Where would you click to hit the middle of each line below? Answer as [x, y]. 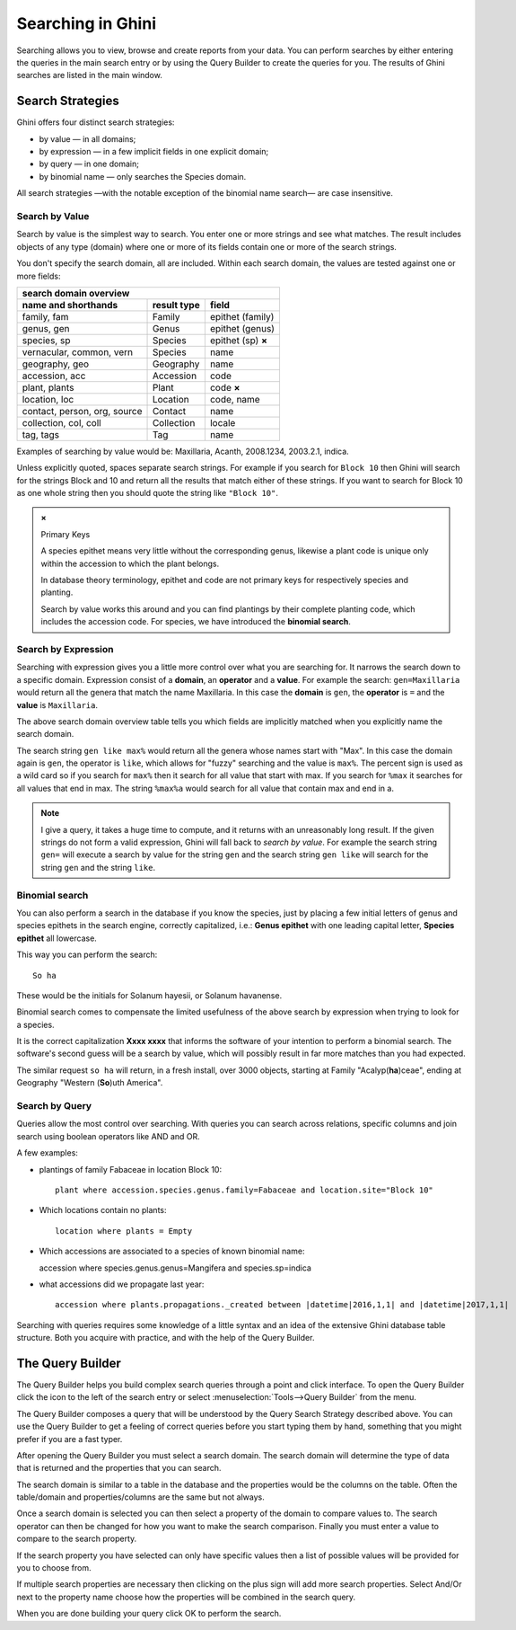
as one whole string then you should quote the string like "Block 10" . [147, 493]
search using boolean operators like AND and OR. [109, 1136]
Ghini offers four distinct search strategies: [96, 122]
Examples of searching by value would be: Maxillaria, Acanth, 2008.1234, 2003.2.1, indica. [183, 451]
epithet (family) [242, 316]
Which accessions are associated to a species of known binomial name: [172, 1251]
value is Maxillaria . [57, 704]
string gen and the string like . [98, 867]
